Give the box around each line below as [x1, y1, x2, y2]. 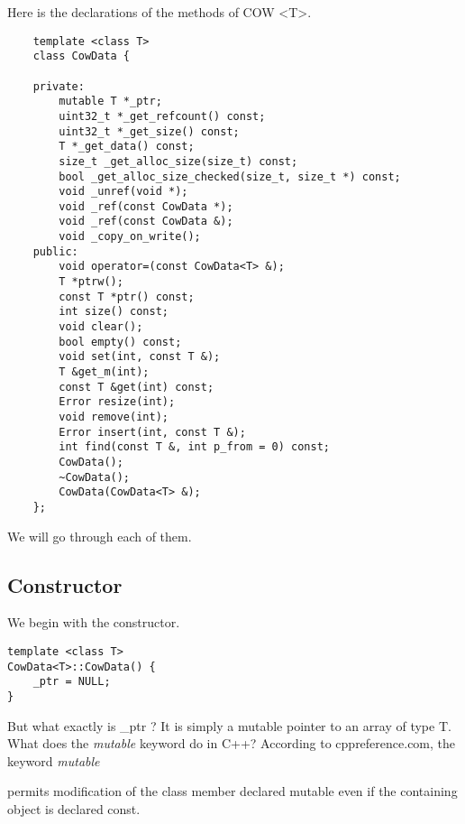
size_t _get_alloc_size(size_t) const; [59, 154, 298, 168]
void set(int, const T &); [59, 350, 221, 364]
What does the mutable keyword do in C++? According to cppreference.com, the [7, 734, 456, 753]
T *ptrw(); [59, 275, 123, 289]
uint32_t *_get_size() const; [59, 125, 240, 138]
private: [32, 79, 85, 93]
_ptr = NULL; [32, 675, 111, 689]
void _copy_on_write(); [59, 230, 201, 244]
